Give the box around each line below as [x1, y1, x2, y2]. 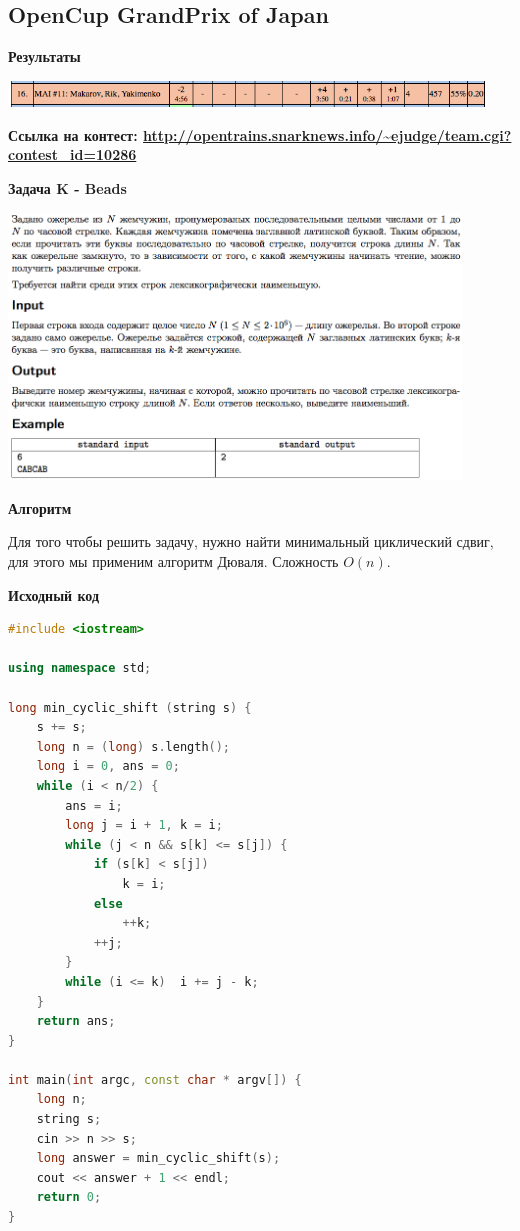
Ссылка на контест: [8, 124, 138, 145]
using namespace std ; [8, 661, 152, 676]
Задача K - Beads [8, 177, 127, 198]
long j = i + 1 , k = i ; [65, 818, 223, 833]
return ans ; [36, 1014, 116, 1029]
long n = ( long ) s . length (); [36, 739, 231, 754]
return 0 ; [36, 1190, 102, 1205]
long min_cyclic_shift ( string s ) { [8, 700, 252, 715]
